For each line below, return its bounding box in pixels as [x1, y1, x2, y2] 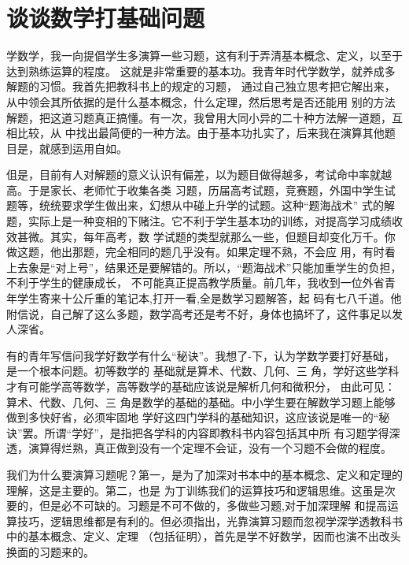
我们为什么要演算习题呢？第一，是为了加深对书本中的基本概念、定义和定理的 [6, 466, 403, 482]
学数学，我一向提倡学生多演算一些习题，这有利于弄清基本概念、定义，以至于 [6, 47, 403, 64]
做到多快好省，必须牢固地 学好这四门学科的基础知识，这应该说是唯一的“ [6, 409, 379, 426]
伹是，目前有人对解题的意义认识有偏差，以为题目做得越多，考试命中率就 [6, 166, 381, 183]
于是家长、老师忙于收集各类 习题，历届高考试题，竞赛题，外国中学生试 [28, 181, 396, 198]
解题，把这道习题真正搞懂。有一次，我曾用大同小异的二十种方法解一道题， [6, 109, 392, 125]
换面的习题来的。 [6, 543, 94, 559]
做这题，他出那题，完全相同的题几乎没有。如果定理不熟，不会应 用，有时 [6, 243, 385, 260]
